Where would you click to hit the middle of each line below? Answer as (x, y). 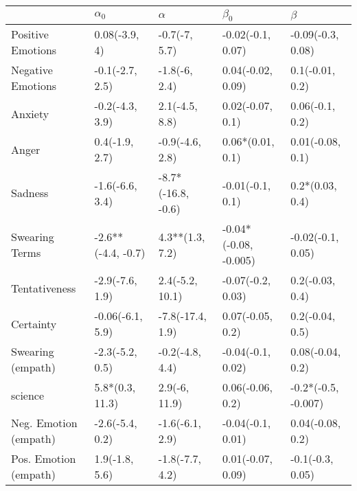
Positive (30, 34)
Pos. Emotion (44, 459)
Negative (32, 70)
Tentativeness (44, 288)
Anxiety (30, 113)
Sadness (30, 193)
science (28, 395)
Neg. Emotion (44, 423)
